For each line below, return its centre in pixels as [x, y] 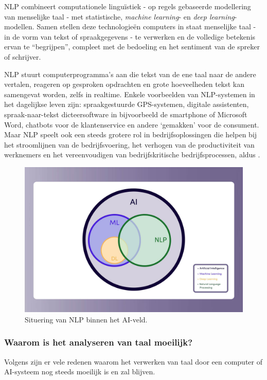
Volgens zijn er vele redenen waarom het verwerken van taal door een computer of [133, 361]
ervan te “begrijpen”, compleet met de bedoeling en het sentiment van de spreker [132, 47]
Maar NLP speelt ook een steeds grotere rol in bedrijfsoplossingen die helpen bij [131, 134]
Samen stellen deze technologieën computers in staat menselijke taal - [146, 26]
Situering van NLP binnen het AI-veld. [86, 319]
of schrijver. [23, 56]
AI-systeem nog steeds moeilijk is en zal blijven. [80, 372]
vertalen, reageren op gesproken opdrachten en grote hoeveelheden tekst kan [124, 84]
